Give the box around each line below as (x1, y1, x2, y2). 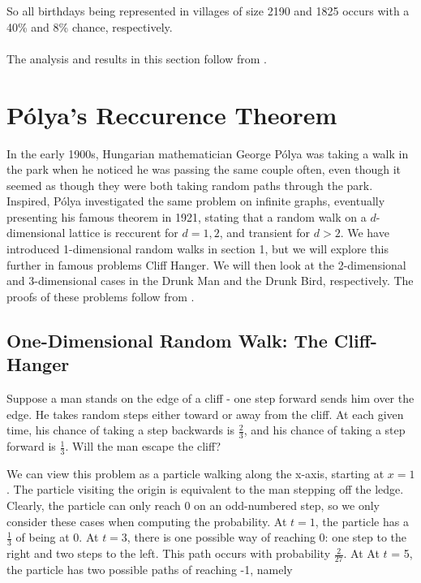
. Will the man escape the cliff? (65, 438, 221, 455)
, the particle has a (315, 512, 409, 529)
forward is (6, 438, 56, 455)
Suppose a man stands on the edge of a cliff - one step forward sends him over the (6, 390, 415, 407)
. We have (340, 224, 389, 241)
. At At (343, 545, 380, 562)
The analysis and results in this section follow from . (6, 50, 267, 67)
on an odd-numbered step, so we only (194, 497, 380, 514)
